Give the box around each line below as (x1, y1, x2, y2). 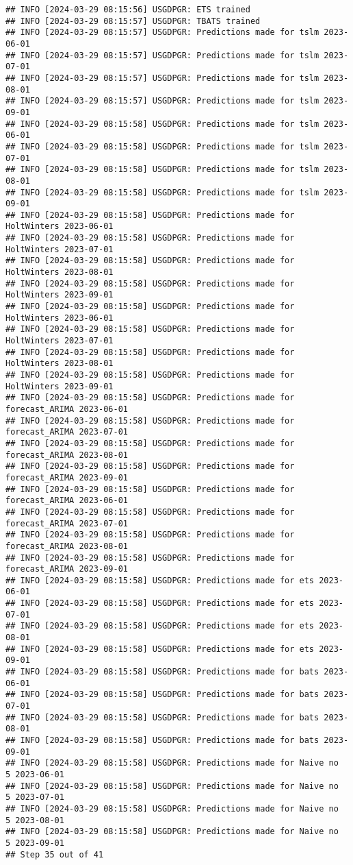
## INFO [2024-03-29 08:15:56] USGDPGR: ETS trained (5, 5, 250, 14)
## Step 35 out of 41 (5, 849, 104, 860)
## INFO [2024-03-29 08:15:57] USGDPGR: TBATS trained (5, 16, 261, 26)
